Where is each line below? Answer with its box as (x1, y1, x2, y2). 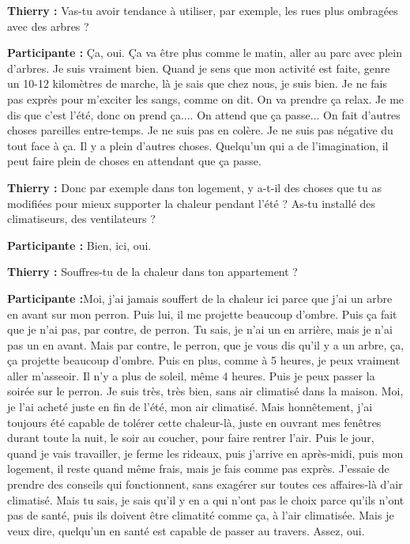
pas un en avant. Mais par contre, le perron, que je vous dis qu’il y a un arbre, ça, (7, 336, 404, 353)
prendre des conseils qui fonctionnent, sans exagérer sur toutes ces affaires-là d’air (7, 476, 403, 493)
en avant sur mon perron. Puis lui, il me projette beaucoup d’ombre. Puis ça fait (7, 305, 397, 322)
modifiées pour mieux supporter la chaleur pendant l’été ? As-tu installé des (7, 195, 376, 211)
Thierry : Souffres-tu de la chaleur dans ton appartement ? (7, 263, 298, 280)
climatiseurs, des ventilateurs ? (7, 210, 156, 227)
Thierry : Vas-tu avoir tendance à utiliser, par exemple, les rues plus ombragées (7, 2, 398, 18)
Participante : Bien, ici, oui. (7, 236, 152, 253)
